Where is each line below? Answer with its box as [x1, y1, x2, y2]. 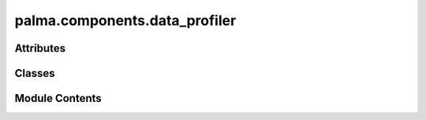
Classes [14, 67, 55, 80]
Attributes [14, 42, 66, 55]
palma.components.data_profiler [14, 12, 237, 29]
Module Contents [14, 92, 102, 105]
